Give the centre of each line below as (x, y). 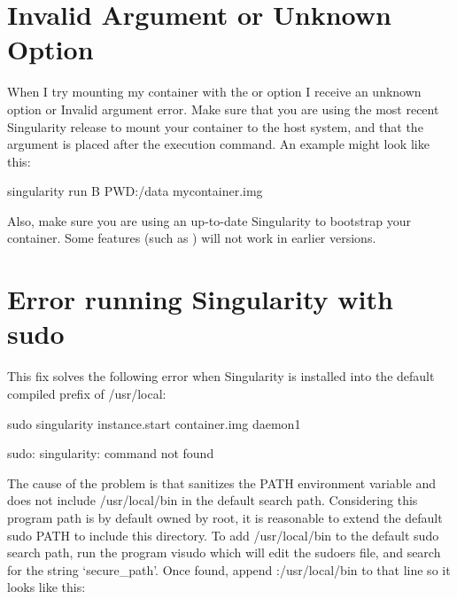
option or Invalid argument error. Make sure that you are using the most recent (223, 109)
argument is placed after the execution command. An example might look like (218, 144)
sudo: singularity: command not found (111, 453)
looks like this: (46, 587)
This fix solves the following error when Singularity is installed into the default (221, 376)
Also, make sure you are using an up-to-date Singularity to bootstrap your (209, 220)
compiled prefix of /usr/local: (87, 393)
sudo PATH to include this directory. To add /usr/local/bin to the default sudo (223, 535)
